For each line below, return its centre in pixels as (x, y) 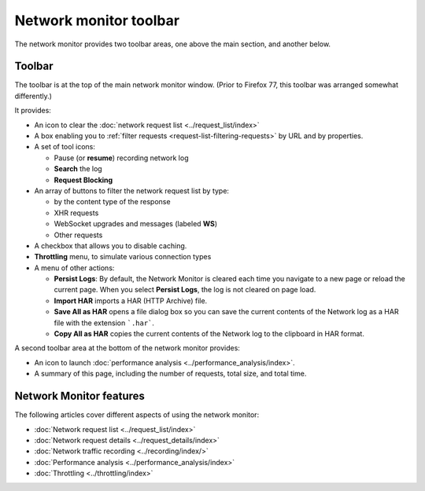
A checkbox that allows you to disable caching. (111, 245)
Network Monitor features (80, 396)
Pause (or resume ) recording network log (121, 158)
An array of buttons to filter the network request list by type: (132, 191)
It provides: (33, 111)
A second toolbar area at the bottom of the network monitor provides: (127, 348)
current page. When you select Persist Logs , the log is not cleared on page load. (185, 290)
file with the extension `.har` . (104, 323)
